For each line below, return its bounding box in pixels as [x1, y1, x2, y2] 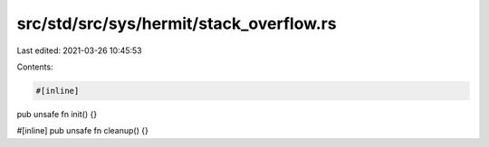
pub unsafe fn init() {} [16, 108, 98, 119]
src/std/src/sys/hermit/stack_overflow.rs [16, 14, 337, 33]
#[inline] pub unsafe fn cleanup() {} [16, 125, 149, 136]
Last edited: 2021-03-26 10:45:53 [16, 45, 142, 56]
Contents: [16, 61, 53, 72]
